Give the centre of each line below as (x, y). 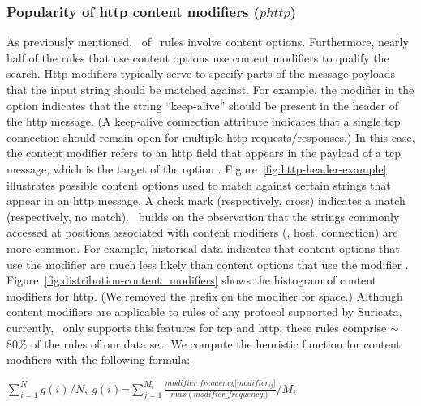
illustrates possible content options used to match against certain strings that (199, 184)
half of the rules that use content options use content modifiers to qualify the (198, 57)
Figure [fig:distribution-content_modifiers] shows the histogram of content (192, 280)
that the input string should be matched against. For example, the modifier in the (210, 89)
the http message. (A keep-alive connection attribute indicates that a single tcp (204, 121)
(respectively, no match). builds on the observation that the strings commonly (203, 216)
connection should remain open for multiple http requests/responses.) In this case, (211, 137)
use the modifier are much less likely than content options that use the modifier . (208, 264)
